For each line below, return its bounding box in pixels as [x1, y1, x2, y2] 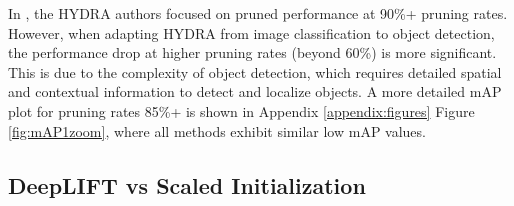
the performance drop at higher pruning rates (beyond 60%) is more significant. [8, 42, 497, 63]
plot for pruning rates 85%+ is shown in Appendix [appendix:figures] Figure [8, 100, 475, 121]
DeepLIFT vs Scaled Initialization [8, 169, 366, 200]
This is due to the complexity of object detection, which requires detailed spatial [8, 61, 502, 82]
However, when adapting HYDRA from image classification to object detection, [8, 22, 495, 43]
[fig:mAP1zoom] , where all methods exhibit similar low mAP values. [8, 120, 426, 141]
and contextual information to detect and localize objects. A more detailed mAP [8, 81, 502, 102]
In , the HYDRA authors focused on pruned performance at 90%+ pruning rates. [8, 3, 508, 23]
